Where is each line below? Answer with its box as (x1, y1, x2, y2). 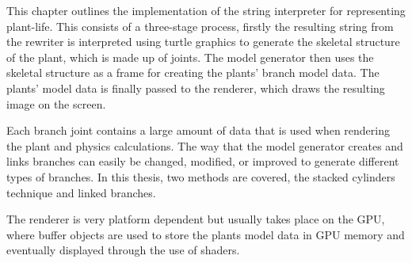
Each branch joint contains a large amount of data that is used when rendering (6, 122, 390, 139)
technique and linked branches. (6, 184, 156, 200)
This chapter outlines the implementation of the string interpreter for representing (6, 2, 406, 18)
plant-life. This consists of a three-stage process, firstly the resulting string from (6, 17, 394, 34)
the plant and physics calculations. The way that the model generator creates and (6, 137, 403, 154)
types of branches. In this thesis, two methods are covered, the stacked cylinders (6, 168, 395, 185)
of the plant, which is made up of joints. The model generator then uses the (6, 48, 374, 65)
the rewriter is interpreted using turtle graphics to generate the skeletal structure (6, 33, 400, 50)
